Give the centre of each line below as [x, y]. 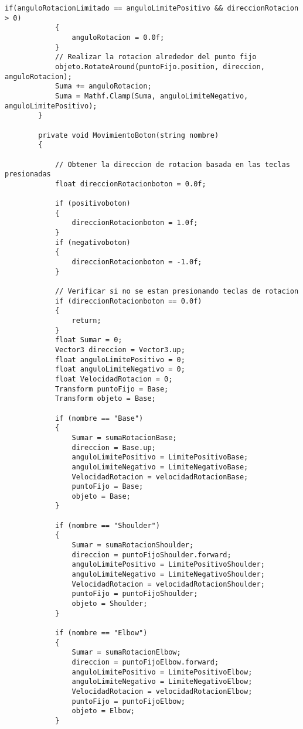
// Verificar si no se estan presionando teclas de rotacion [177, 292]
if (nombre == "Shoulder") [107, 525]
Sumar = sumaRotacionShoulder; [133, 545]
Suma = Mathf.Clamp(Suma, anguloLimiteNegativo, [151, 96]
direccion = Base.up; [114, 447]
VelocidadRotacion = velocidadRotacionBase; [160, 477]
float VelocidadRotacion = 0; [114, 379]
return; [86, 321]
